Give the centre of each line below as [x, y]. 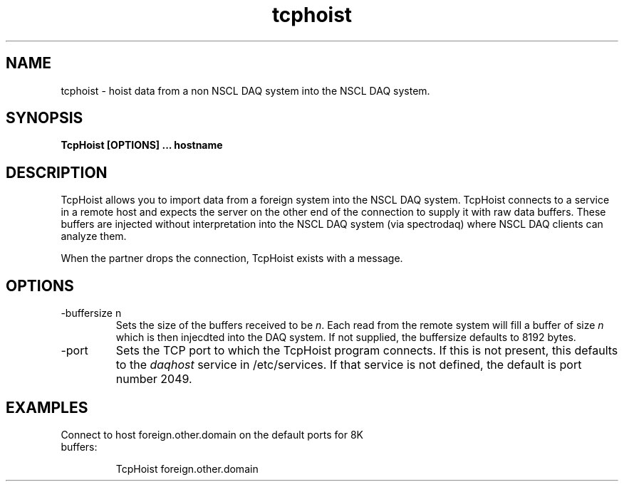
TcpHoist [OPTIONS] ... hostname [142, 145]
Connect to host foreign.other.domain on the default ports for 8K [212, 434]
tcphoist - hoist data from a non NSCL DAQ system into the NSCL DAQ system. [245, 90]
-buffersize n [91, 313]
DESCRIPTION [57, 172]
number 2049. [154, 379]
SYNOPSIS [45, 118]
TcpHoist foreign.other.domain [187, 468]
